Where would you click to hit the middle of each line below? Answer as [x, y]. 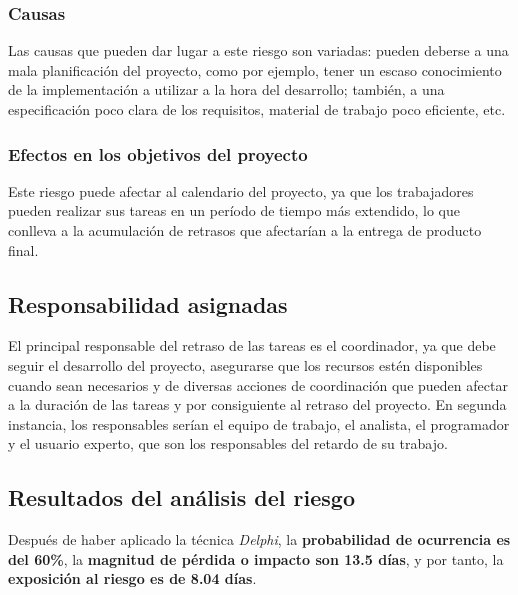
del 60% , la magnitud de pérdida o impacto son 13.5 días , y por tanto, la [256, 558]
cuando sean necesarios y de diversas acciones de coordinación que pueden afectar [258, 384]
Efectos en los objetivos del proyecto [158, 153]
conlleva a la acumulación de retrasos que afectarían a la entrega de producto [245, 230]
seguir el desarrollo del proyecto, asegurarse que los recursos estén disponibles [245, 364]
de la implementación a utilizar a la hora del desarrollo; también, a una [226, 89]
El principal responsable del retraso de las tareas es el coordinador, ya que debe [252, 345]
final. [23, 249]
